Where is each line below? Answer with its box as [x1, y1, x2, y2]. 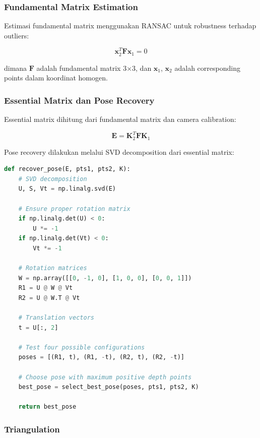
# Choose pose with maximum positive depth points [18, 373, 192, 381]
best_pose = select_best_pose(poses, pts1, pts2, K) [18, 383, 199, 391]
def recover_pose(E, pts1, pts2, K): [4, 165, 131, 173]
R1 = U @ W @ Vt [18, 284, 73, 292]
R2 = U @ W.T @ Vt [18, 294, 80, 301]
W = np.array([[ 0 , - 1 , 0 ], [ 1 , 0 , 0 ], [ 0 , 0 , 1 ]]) [18, 274, 192, 282]
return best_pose [18, 403, 77, 411]
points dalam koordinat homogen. [4, 72, 108, 83]
